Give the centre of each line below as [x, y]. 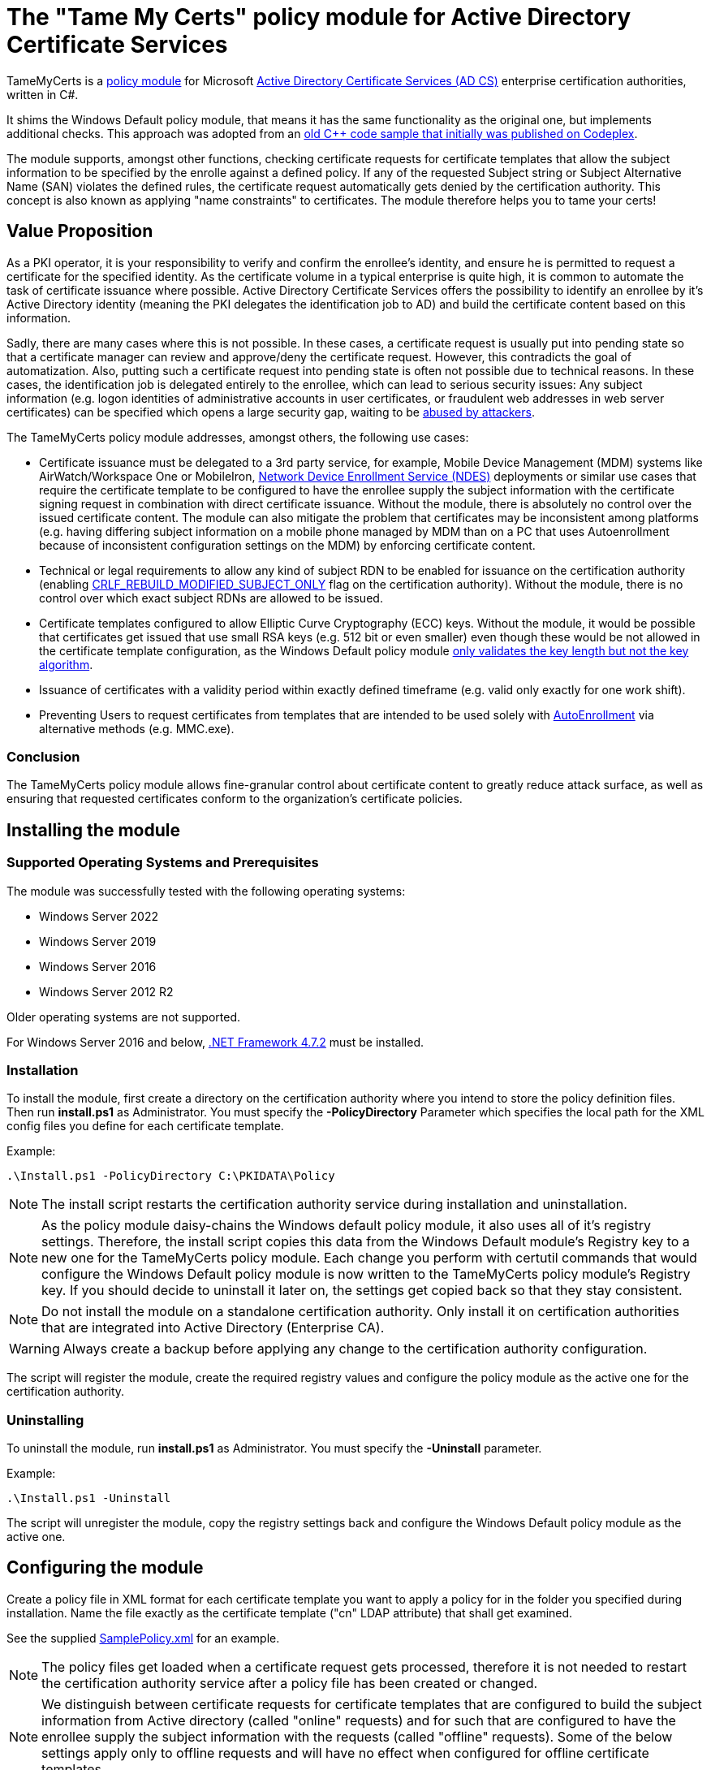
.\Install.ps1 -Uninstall [89, 1498]
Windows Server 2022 [99, 916]
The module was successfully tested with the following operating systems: [206, 891]
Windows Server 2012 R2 [106, 991]
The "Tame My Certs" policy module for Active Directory [319, 17]
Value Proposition [80, 231]
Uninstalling [45, 1420]
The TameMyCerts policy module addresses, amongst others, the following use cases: [238, 437]
